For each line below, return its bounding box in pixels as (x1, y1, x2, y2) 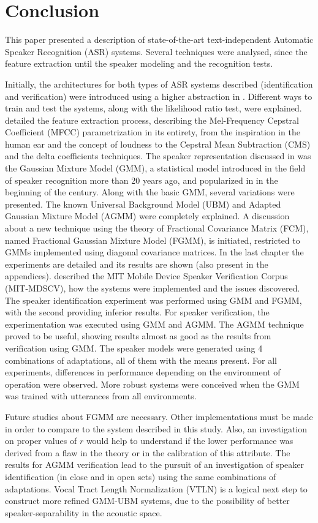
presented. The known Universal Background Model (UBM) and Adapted (5, 197, 281, 210)
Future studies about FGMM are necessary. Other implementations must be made (5, 410, 313, 423)
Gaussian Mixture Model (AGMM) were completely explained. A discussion (5, 209, 290, 222)
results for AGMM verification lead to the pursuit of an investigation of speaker (5, 458, 304, 471)
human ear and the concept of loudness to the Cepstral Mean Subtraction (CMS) (5, 137, 311, 150)
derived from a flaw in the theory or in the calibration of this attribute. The (5, 446, 290, 459)
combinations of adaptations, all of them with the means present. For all (5, 353, 277, 366)
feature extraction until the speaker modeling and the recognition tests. (5, 57, 273, 70)
